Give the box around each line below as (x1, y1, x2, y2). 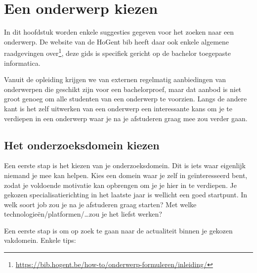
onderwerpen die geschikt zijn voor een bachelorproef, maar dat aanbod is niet (4, 84, 242, 94)
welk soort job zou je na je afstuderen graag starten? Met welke (4, 199, 197, 209)
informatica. (4, 57, 41, 68)
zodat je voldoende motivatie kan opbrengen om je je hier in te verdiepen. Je (4, 180, 237, 190)
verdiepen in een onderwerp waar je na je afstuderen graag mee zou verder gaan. (4, 113, 248, 123)
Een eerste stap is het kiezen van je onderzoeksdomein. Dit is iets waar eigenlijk (4, 160, 246, 171)
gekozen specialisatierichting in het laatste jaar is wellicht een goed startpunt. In (4, 189, 248, 200)
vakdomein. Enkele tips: (4, 235, 76, 245)
